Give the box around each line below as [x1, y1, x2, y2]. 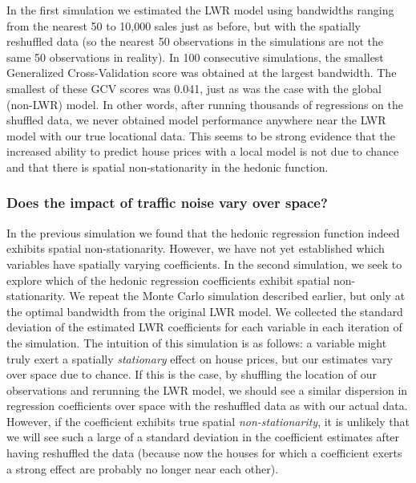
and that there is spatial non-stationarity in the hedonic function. [6, 158, 329, 175]
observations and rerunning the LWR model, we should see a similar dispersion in [6, 381, 408, 398]
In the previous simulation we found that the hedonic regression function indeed [6, 224, 400, 241]
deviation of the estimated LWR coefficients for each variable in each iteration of [6, 319, 402, 335]
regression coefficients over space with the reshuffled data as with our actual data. [6, 397, 408, 414]
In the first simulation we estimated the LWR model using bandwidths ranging [6, 2, 394, 18]
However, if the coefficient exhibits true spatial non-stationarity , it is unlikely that [6, 412, 410, 429]
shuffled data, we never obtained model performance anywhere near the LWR [6, 112, 386, 128]
